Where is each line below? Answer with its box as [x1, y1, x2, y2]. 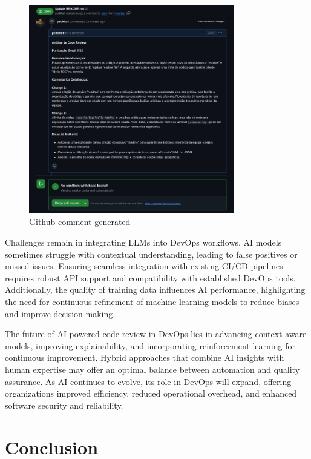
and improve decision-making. [5, 307, 116, 320]
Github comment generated [29, 215, 131, 228]
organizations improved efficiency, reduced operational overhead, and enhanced [5, 387, 297, 400]
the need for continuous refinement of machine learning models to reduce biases [5, 295, 300, 308]
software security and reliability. [5, 398, 123, 411]
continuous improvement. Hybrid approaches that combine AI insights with [5, 351, 284, 364]
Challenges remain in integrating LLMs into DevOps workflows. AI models [5, 236, 282, 249]
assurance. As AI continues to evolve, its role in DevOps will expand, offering [5, 375, 292, 387]
